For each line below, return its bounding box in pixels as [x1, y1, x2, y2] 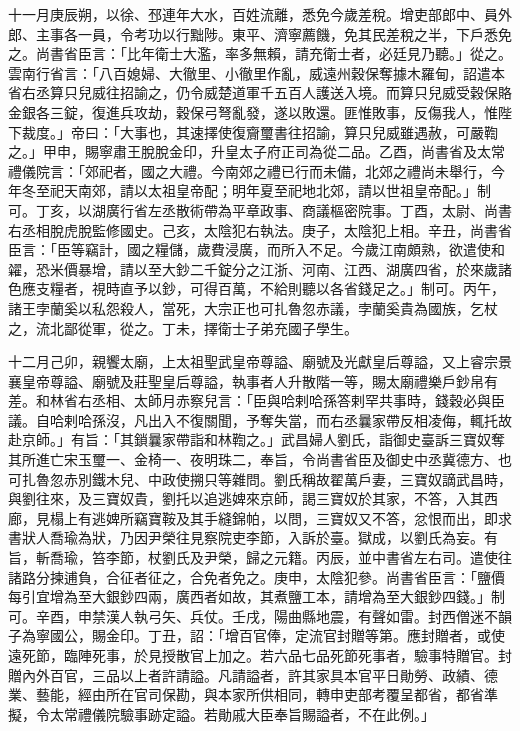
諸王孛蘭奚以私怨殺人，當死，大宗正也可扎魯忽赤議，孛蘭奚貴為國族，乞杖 [8, 297, 498, 318]
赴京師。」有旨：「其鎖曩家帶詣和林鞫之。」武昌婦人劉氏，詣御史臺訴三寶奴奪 [8, 429, 505, 450]
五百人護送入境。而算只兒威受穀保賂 [273, 82, 512, 103]
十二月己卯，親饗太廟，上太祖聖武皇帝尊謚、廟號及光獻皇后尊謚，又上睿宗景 [8, 351, 512, 372]
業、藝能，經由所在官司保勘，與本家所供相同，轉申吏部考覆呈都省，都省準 [8, 684, 498, 705]
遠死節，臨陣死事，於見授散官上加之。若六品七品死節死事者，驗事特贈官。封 [8, 645, 512, 665]
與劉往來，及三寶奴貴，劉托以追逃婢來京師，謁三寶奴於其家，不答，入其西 [8, 488, 498, 509]
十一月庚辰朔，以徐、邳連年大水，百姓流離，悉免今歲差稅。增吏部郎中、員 [8, 4, 498, 24]
